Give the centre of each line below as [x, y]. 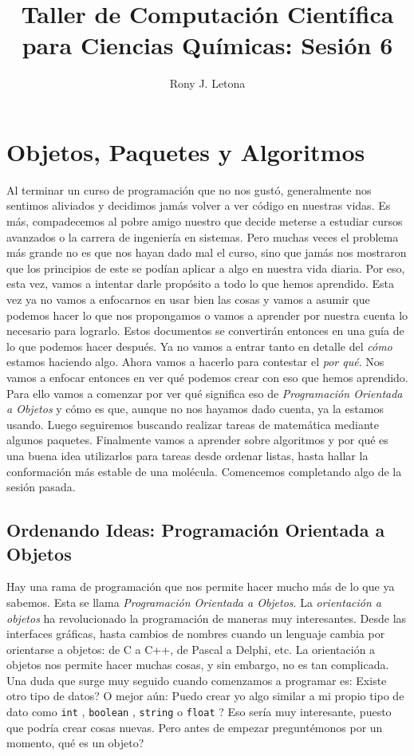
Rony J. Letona [207, 83]
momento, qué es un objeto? [75, 743]
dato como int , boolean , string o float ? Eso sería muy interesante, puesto [199, 712]
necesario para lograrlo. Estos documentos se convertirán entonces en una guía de [205, 331]
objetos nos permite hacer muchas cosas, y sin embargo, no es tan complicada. [198, 665]
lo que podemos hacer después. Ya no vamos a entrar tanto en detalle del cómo [199, 346]
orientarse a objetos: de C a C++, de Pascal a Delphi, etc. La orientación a [191, 649]
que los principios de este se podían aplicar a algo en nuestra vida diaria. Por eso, [206, 268]
